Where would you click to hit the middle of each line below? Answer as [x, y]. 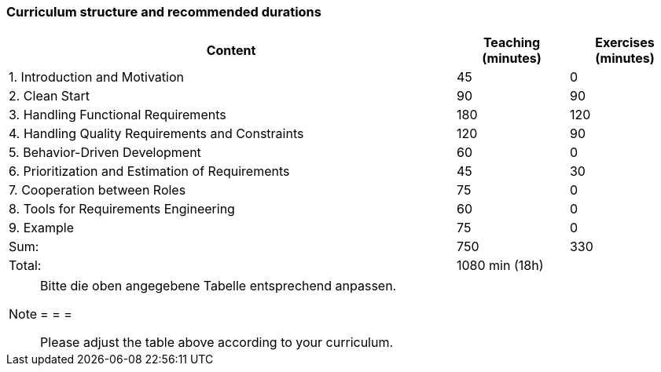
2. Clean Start [49, 96]
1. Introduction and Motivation [96, 77]
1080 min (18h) [500, 266]
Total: [25, 266]
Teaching [512, 43]
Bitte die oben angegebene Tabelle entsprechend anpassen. [218, 286]
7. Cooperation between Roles [97, 190]
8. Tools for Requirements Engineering [122, 209]
